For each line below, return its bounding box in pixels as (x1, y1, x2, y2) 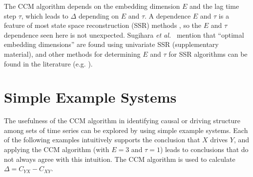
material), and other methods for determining (4, 48, 141, 59)
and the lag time (189, 1, 239, 11)
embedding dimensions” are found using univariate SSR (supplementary (4, 39, 219, 49)
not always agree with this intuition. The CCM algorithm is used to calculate (4, 154, 235, 164)
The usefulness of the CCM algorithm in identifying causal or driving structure (4, 115, 241, 126)
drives (210, 134, 228, 145)
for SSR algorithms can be (169, 48, 248, 59)
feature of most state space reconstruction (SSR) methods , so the (4, 20, 202, 30)
